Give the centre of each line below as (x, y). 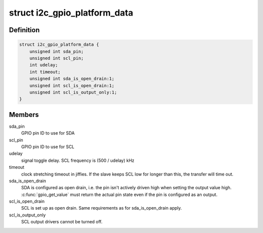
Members (24, 115)
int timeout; (45, 72)
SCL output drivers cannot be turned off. (62, 222)
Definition (24, 30)
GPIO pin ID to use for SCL (48, 147)
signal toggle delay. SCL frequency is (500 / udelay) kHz (78, 160)
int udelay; (44, 65)
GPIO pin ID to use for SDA (48, 133)
